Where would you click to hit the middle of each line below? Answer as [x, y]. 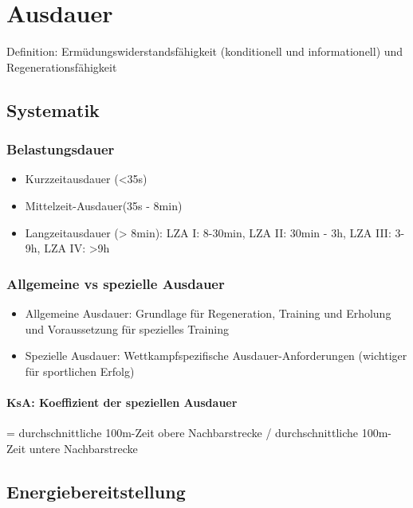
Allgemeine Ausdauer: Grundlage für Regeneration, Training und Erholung [208, 313]
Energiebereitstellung [96, 491]
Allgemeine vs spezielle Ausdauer [116, 283]
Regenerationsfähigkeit [62, 66]
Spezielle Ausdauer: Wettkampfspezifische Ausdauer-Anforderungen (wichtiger [216, 356]
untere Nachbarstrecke [83, 448]
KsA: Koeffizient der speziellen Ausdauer [122, 402]
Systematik [53, 109]
